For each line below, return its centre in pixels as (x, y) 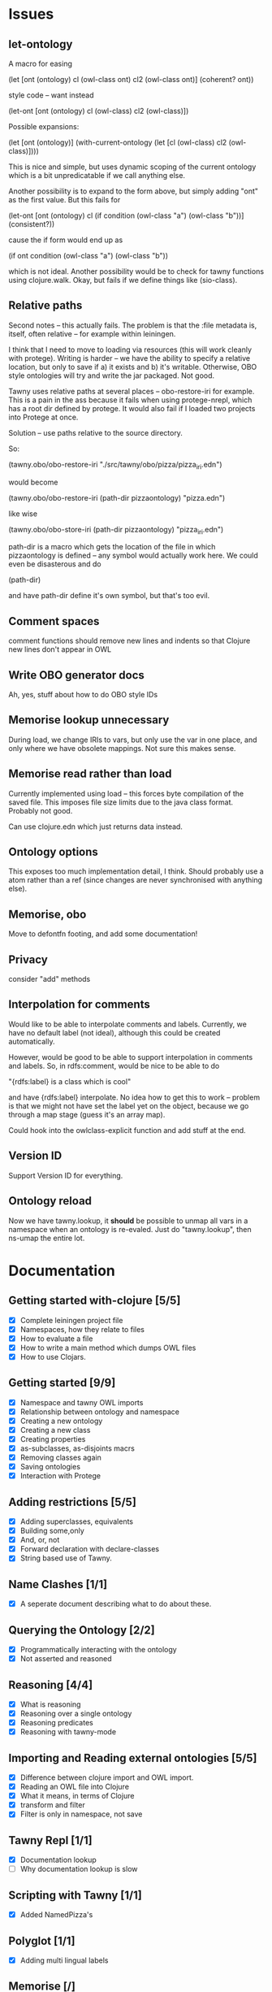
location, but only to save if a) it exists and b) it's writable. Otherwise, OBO (133, 367)
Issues (31, 14)
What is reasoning (50, 1704)
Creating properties (53, 1439)
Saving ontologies (50, 1467)
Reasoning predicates (56, 1723)
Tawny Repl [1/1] (50, 1840)
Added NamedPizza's (56, 1915)
